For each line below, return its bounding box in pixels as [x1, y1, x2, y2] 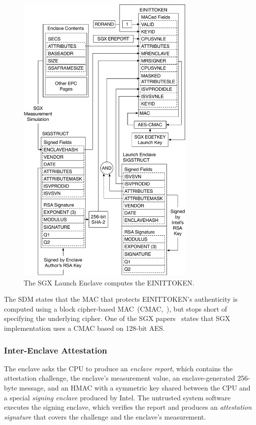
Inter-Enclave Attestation [4, 344, 107, 356]
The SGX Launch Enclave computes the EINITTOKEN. [24, 277, 194, 287]
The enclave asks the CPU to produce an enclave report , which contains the [4, 363, 233, 373]
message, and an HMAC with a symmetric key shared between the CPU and [19, 383, 251, 393]
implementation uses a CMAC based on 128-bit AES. [4, 323, 165, 333]
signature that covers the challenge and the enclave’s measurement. [4, 411, 206, 422]
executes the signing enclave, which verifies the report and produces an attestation [4, 402, 252, 412]
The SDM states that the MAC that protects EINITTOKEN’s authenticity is [4, 294, 238, 304]
